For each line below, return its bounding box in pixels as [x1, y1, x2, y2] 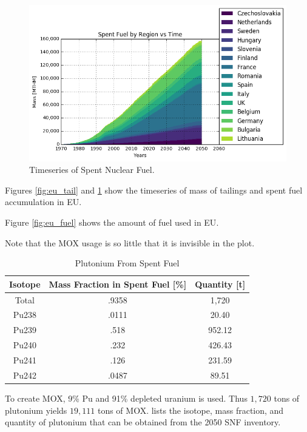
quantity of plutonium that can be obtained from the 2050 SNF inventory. [5, 416, 281, 428]
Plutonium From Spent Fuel [75, 257, 180, 269]
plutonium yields [5, 403, 67, 416]
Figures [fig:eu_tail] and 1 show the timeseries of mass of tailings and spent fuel [5, 183, 303, 196]
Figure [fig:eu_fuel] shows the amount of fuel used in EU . [5, 216, 219, 229]
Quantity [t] [195, 277, 246, 290]
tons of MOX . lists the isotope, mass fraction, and [97, 403, 284, 416]
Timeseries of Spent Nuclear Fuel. [29, 163, 155, 176]
